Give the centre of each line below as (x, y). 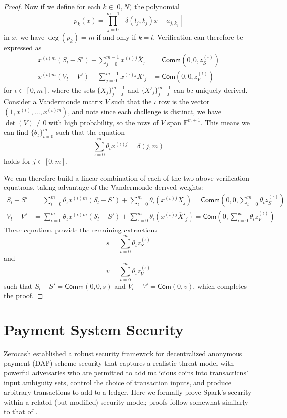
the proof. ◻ (24, 296)
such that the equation (91, 132)
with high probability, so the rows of (104, 122)
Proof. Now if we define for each (52, 6)
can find (16, 132)
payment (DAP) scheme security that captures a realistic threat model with (119, 363)
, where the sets (71, 90)
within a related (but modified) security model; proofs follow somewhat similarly (126, 401)
